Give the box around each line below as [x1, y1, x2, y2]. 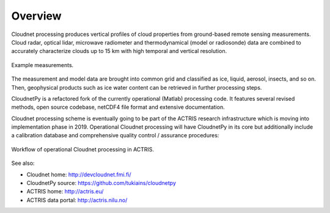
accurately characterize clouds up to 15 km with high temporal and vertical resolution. [11, 48, 227, 55]
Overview [11, 9, 62, 23]
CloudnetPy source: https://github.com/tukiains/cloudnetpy [26, 179, 177, 187]
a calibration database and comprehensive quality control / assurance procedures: [11, 132, 219, 139]
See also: [11, 159, 35, 167]
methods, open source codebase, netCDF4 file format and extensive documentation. [11, 104, 226, 111]
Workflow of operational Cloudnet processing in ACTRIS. [11, 145, 155, 153]
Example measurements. [11, 61, 74, 68]
